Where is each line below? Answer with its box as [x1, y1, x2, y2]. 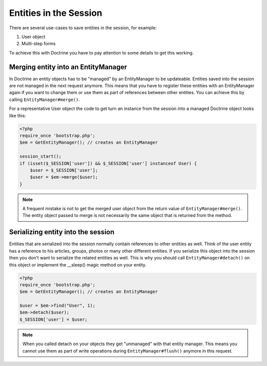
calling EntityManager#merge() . [9, 97, 80, 103]
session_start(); [19, 154, 62, 159]
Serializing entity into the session [9, 228, 115, 236]
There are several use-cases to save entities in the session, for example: [9, 25, 157, 31]
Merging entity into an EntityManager [9, 62, 127, 71]
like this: [9, 112, 26, 118]
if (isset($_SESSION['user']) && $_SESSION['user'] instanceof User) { [19, 160, 197, 166]
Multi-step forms [21, 41, 56, 47]
